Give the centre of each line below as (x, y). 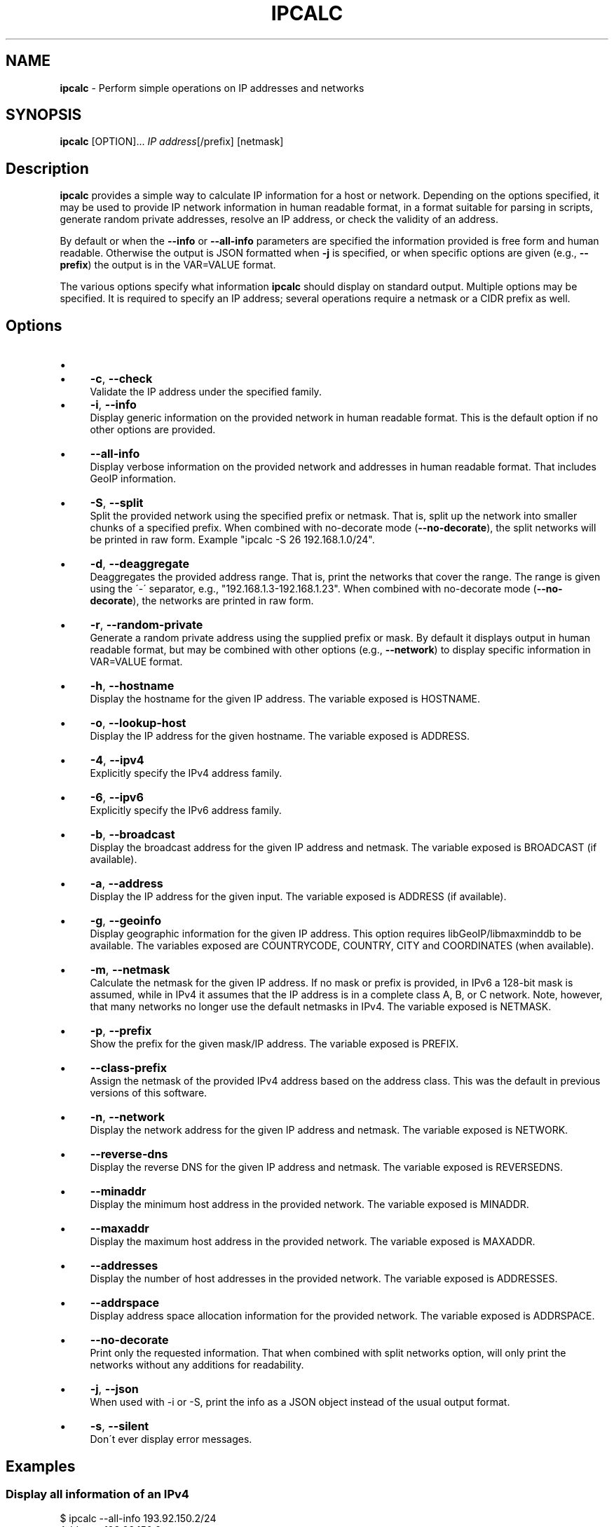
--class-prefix (128, 1068)
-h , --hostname (132, 686)
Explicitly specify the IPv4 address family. (186, 773)
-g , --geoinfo (125, 921)
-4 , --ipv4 (117, 760)
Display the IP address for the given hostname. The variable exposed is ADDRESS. (280, 736)
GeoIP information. (133, 479)
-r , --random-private (146, 625)
